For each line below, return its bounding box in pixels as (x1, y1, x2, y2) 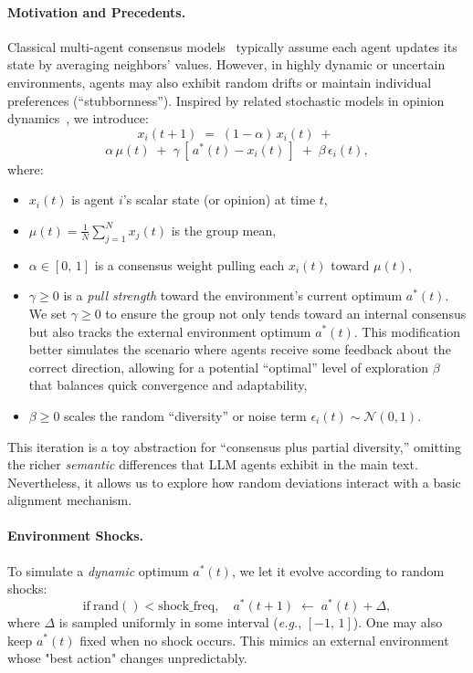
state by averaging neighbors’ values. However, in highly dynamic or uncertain (7, 55, 446, 74)
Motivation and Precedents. (7, 2, 186, 21)
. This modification (353, 321, 461, 341)
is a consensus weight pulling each (94, 255, 285, 274)
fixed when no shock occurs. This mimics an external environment (79, 630, 449, 649)
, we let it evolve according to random (231, 561, 445, 580)
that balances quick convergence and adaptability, (28, 375, 308, 394)
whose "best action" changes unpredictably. (7, 648, 247, 668)
